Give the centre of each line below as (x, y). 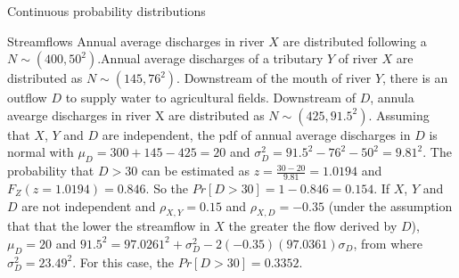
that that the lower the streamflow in (109, 226)
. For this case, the (123, 262)
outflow (27, 98)
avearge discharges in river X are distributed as (136, 114)
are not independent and (89, 205)
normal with (41, 152)
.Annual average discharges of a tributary (210, 58)
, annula (392, 98)
